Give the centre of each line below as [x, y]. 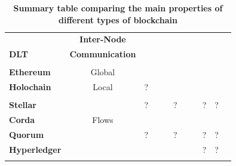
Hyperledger [35, 149]
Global [103, 72]
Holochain [30, 87]
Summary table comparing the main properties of [118, 8]
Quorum [27, 134]
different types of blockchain [118, 19]
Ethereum [30, 72]
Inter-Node [103, 39]
